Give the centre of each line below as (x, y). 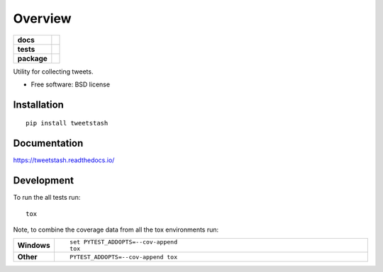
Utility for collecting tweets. (53, 72)
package (32, 58)
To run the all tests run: (47, 198)
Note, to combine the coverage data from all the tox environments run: (116, 229)
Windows (34, 246)
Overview (42, 18)
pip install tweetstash (67, 123)
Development (44, 181)
